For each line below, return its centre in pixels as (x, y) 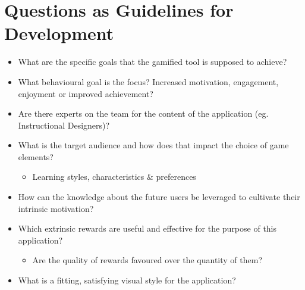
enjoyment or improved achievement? (86, 93)
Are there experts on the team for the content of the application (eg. (143, 113)
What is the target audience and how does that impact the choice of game (153, 145)
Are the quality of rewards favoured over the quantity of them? (147, 260)
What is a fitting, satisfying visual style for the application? (127, 280)
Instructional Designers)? (64, 125)
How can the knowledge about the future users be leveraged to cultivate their (159, 197)
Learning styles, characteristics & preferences (114, 177)
